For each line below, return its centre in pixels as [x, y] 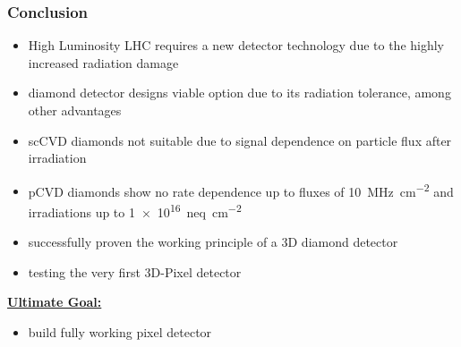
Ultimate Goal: [55, 302]
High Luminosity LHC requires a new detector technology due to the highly [236, 45]
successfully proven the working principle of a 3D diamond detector [213, 242]
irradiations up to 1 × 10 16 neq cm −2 [135, 211]
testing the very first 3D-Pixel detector [135, 271]
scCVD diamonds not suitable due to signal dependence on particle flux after [240, 140]
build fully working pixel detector [120, 332]
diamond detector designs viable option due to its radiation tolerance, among [239, 93]
